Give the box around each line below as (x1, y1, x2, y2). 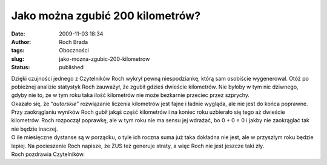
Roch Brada (59, 38, 88, 45)
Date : (11, 30, 25, 37)
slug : (11, 55, 24, 63)
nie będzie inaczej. (11, 125, 58, 132)
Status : (11, 64, 30, 71)
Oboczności (59, 47, 89, 54)
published (59, 64, 84, 71)
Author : (11, 38, 31, 45)
